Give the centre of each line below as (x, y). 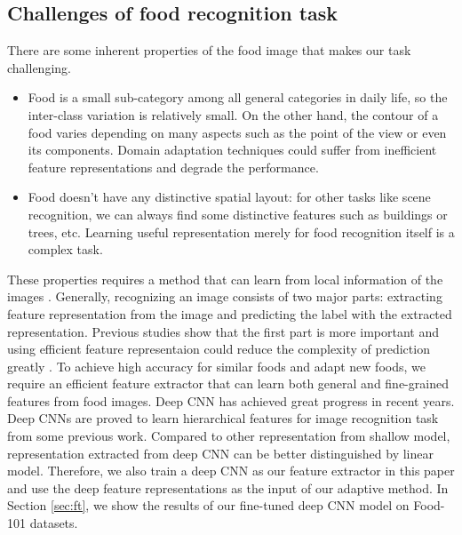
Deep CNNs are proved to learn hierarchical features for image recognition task (223, 418)
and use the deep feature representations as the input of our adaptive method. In (228, 487)
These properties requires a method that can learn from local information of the (225, 279)
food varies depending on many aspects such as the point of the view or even (237, 132)
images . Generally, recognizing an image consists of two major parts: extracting (225, 296)
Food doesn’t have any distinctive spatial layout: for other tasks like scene (229, 197)
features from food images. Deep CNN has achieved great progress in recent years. (231, 400)
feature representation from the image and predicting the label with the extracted (230, 313)
